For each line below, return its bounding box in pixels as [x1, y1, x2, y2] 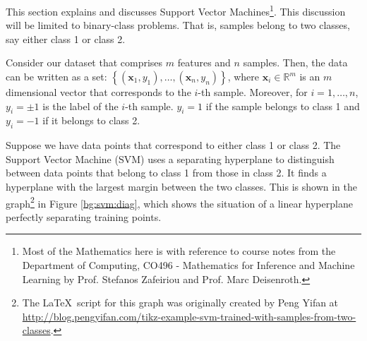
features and [177, 55, 231, 70]
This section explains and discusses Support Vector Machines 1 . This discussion [6, 2, 346, 18]
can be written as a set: [6, 69, 107, 84]
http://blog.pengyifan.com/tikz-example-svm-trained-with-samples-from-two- [22, 309, 356, 323]
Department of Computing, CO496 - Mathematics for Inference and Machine [22, 258, 355, 273]
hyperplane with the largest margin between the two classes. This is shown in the [6, 179, 357, 193]
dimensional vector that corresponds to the [6, 85, 191, 100]
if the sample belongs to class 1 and [205, 98, 360, 113]
